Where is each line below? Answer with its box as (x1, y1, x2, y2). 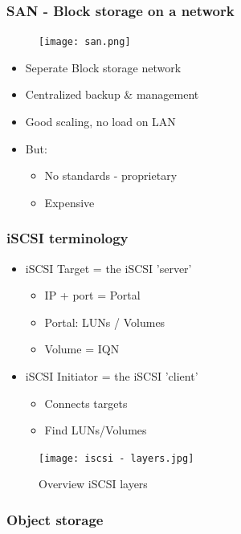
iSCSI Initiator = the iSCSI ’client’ (25, 368, 198, 385)
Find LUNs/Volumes (44, 422, 147, 438)
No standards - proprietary (44, 167, 178, 184)
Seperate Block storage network (25, 59, 182, 75)
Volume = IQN (44, 340, 120, 357)
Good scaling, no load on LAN (25, 113, 176, 130)
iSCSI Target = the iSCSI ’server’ (25, 259, 192, 276)
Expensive (44, 194, 95, 210)
